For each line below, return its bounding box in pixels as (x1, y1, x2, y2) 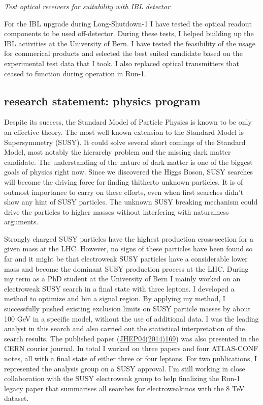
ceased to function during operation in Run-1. (4, 68, 146, 78)
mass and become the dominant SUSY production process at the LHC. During (4, 263, 249, 274)
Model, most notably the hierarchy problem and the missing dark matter (4, 147, 231, 157)
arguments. (4, 216, 39, 227)
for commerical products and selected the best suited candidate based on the (4, 48, 243, 59)
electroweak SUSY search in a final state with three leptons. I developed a (4, 283, 235, 294)
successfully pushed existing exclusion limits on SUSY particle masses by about (4, 303, 251, 314)
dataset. (4, 393, 29, 403)
